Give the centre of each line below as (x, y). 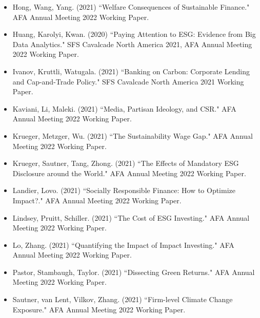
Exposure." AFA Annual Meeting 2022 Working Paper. (99, 309)
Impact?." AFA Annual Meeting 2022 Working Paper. (97, 200)
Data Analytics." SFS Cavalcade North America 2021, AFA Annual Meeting (132, 44)
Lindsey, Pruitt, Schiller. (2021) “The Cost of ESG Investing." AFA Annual (131, 217)
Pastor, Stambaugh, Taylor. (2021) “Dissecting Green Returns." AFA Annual (134, 272)
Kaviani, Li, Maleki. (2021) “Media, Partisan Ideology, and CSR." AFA (124, 108)
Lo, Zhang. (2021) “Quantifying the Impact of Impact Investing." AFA (123, 245)
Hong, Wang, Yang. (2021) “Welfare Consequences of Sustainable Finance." (131, 7)
